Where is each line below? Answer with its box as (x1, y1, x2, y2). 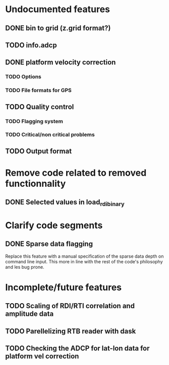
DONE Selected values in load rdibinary (5, 198, 125, 208)
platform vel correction (5, 352, 79, 360)
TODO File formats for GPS (5, 87, 72, 94)
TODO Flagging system (5, 117, 64, 125)
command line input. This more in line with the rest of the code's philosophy (5, 258, 163, 264)
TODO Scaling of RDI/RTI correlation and (5, 302, 135, 310)
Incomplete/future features (5, 281, 122, 293)
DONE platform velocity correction (5, 58, 116, 67)
